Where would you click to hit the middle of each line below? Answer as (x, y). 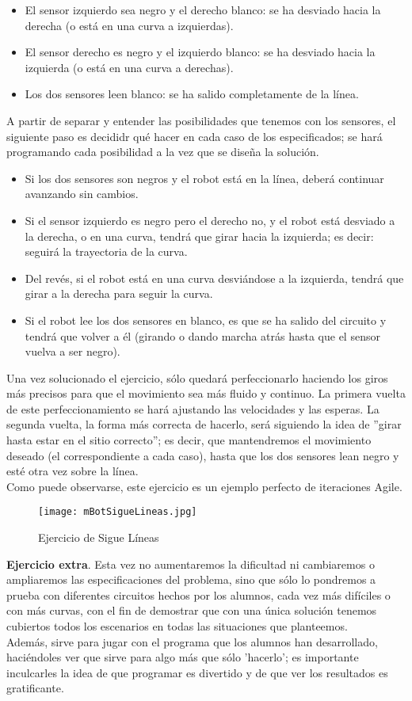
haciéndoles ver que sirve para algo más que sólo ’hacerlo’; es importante (183, 657)
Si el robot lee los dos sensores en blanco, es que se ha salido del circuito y (206, 320)
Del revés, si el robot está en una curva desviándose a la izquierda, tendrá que (214, 278)
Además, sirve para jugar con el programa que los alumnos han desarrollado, (192, 641)
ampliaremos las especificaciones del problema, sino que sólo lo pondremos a (191, 579)
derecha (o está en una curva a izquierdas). (129, 25)
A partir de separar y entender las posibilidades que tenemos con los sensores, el (201, 120)
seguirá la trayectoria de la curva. (106, 251)
